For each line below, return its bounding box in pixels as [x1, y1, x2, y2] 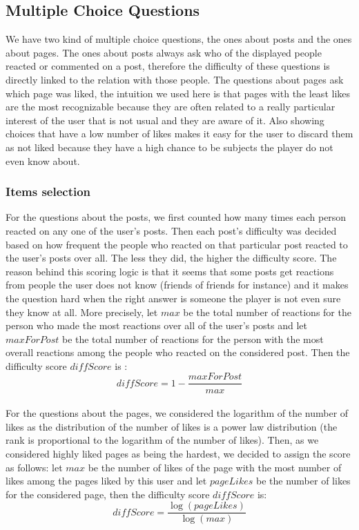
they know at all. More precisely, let [6, 304, 158, 319]
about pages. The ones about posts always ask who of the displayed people [6, 45, 322, 59]
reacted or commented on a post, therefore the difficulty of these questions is [6, 59, 330, 73]
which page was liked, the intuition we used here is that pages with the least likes [6, 86, 350, 100]
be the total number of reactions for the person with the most [61, 331, 324, 346]
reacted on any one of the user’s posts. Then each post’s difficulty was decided [6, 223, 337, 237]
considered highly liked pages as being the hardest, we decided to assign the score [6, 446, 351, 460]
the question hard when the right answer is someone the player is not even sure [6, 291, 341, 305]
